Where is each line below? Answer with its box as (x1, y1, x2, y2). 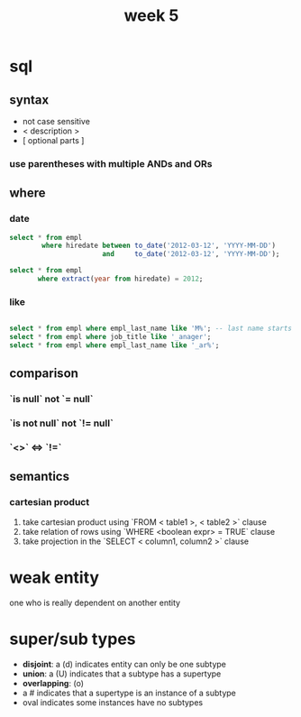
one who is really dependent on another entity (9, 597, 181, 608)
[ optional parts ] (22, 135, 85, 145)
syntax (9, 92, 50, 107)
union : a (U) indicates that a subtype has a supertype (22, 668, 222, 679)
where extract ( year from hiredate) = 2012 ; (37, 274, 204, 284)
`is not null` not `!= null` (9, 417, 114, 429)
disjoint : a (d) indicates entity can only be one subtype (22, 658, 227, 669)
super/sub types (9, 629, 136, 649)
